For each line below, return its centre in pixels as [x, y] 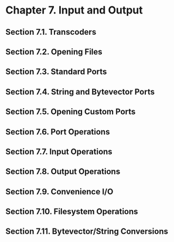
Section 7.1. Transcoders [51, 32]
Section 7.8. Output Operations [63, 172]
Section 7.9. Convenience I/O [59, 191]
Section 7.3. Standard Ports [56, 72]
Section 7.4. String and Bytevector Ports [80, 92]
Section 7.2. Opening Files [54, 51]
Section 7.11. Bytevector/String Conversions [87, 232]
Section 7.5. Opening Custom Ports [71, 112]
